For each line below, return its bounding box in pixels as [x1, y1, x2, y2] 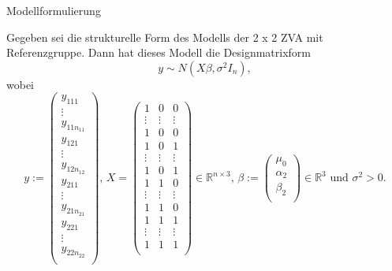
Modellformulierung [6, 2, 101, 18]
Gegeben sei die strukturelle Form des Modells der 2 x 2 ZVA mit [6, 28, 323, 45]
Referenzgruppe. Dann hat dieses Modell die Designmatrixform [6, 44, 311, 61]
